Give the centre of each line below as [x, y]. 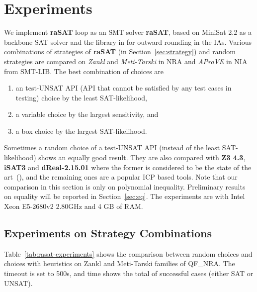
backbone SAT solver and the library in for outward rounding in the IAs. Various [128, 42]
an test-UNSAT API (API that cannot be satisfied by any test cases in [124, 88]
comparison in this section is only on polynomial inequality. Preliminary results [125, 186]
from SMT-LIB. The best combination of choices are [84, 71]
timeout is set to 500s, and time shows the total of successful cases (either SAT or [129, 273]
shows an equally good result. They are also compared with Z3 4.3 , [142, 157]
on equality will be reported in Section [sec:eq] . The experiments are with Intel [125, 196]
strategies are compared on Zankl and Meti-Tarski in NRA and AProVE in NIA [126, 61]
